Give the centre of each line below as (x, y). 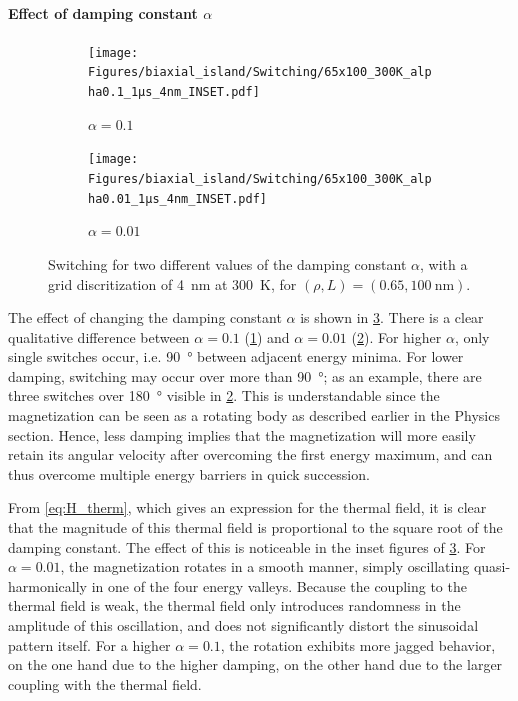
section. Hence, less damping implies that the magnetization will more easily (242, 434)
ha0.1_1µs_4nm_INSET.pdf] (174, 92)
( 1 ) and (267, 336)
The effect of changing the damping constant (145, 317)
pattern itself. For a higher (89, 644)
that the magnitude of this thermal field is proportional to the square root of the (255, 527)
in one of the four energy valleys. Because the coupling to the (279, 585)
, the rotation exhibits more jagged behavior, (358, 644)
